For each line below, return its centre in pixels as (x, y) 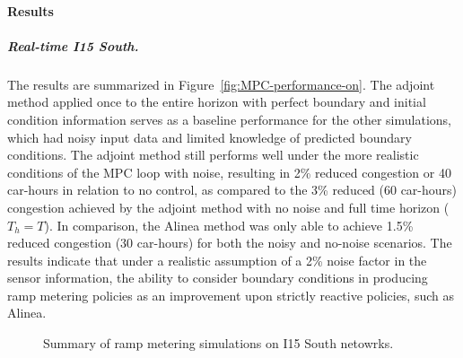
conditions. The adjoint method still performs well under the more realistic (213, 155)
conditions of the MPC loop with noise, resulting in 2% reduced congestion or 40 (229, 172)
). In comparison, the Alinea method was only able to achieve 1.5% (229, 225)
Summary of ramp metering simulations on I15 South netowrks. (218, 343)
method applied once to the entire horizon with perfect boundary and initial (217, 102)
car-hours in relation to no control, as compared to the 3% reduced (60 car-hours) (232, 190)
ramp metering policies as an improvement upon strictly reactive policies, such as (231, 295)
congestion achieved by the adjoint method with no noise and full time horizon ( (228, 207)
